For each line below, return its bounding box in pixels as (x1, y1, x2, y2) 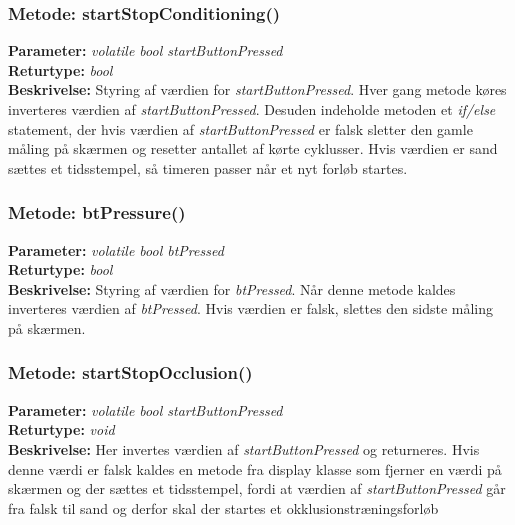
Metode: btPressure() (8, 200, 186, 225)
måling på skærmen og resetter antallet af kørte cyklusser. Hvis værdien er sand (8, 138, 498, 159)
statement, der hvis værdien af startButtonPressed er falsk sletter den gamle (8, 118, 473, 139)
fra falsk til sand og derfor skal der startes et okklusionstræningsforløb (8, 497, 439, 518)
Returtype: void (8, 419, 115, 440)
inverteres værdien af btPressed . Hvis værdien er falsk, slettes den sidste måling (8, 298, 494, 319)
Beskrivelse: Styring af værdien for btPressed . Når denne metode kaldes (8, 278, 456, 299)
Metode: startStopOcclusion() (8, 360, 253, 385)
